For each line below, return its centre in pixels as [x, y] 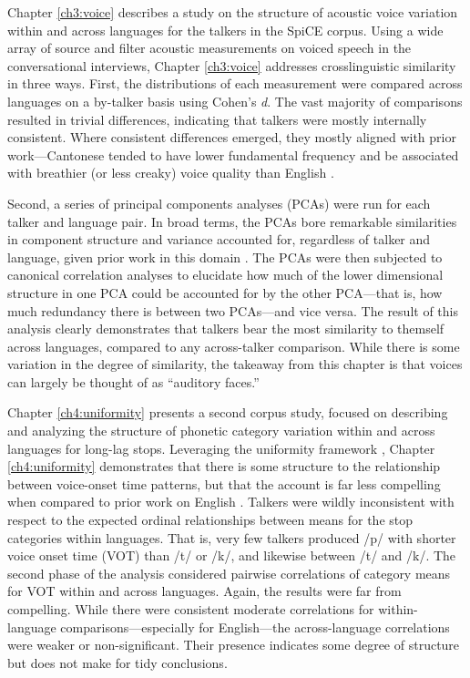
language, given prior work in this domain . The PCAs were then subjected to [225, 257]
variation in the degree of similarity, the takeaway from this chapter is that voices [235, 364]
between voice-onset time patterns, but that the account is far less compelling [224, 483]
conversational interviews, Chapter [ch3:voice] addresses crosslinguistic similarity [232, 65]
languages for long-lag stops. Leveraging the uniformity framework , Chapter [221, 448]
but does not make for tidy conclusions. [117, 662]
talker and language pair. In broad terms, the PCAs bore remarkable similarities [232, 221]
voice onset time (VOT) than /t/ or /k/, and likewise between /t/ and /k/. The [232, 555]
